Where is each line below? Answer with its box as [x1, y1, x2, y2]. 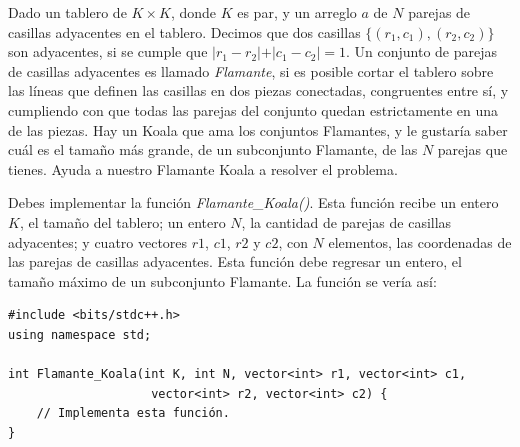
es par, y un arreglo [237, 2, 357, 22]
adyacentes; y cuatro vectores [8, 231, 188, 252]
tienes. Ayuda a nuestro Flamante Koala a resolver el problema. [8, 158, 398, 179]
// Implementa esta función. [36, 406, 230, 421]
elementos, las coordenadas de [328, 231, 512, 252]
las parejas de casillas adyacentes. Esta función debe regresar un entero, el [8, 251, 462, 272]
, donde [170, 2, 216, 22]
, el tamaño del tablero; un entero [19, 211, 226, 232]
